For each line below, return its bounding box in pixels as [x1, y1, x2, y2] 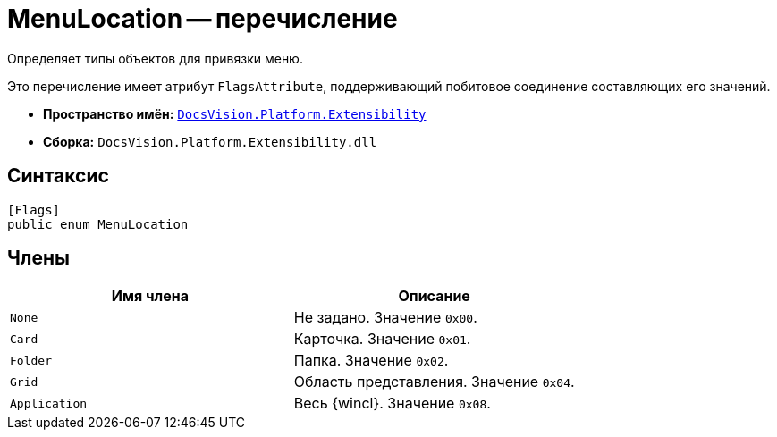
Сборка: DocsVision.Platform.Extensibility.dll [43, 133, 377, 149]
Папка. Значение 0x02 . [293, 351, 449, 370]
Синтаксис [7, 164, 109, 188]
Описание [398, 287, 470, 306]
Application [10, 396, 88, 410]
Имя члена [111, 287, 190, 306]
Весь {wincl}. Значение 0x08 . [293, 394, 491, 413]
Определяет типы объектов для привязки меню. [7, 50, 303, 66]
